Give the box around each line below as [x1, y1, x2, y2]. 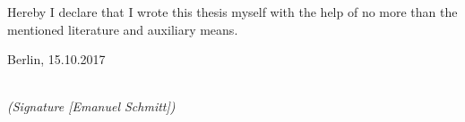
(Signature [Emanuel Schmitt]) [7, 97, 176, 116]
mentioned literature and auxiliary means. [7, 20, 238, 38]
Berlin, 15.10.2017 [7, 50, 106, 69]
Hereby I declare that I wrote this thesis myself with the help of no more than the [7, 3, 458, 20]
